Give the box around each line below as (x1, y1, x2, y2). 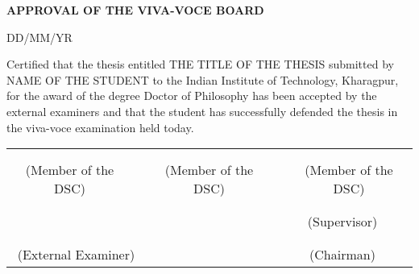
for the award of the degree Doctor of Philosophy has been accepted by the (6, 87, 377, 104)
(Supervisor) (307, 212, 378, 231)
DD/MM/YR (6, 28, 73, 45)
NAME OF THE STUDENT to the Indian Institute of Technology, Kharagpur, (6, 71, 399, 88)
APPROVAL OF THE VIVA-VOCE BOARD (6, 2, 264, 18)
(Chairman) (309, 245, 375, 264)
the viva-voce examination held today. (6, 118, 194, 135)
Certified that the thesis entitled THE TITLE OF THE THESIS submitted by (6, 56, 394, 73)
